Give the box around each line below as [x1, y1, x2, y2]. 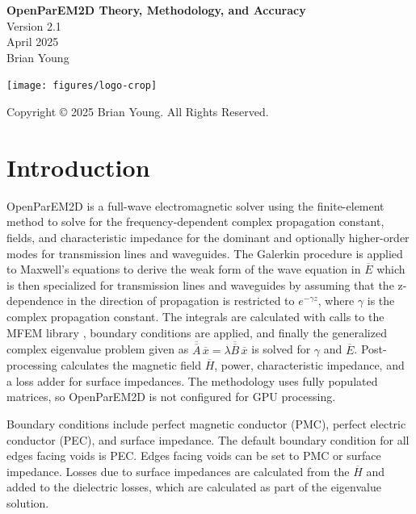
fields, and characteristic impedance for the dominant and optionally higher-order [6, 228, 410, 245]
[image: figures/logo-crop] [6, 80, 158, 92]
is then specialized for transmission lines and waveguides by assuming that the [6, 276, 394, 293]
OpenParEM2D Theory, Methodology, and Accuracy [6, 2, 306, 18]
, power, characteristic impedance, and [214, 357, 405, 374]
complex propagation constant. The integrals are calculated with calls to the [6, 307, 384, 324]
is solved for [251, 341, 311, 357]
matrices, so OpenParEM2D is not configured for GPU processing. [6, 388, 336, 405]
